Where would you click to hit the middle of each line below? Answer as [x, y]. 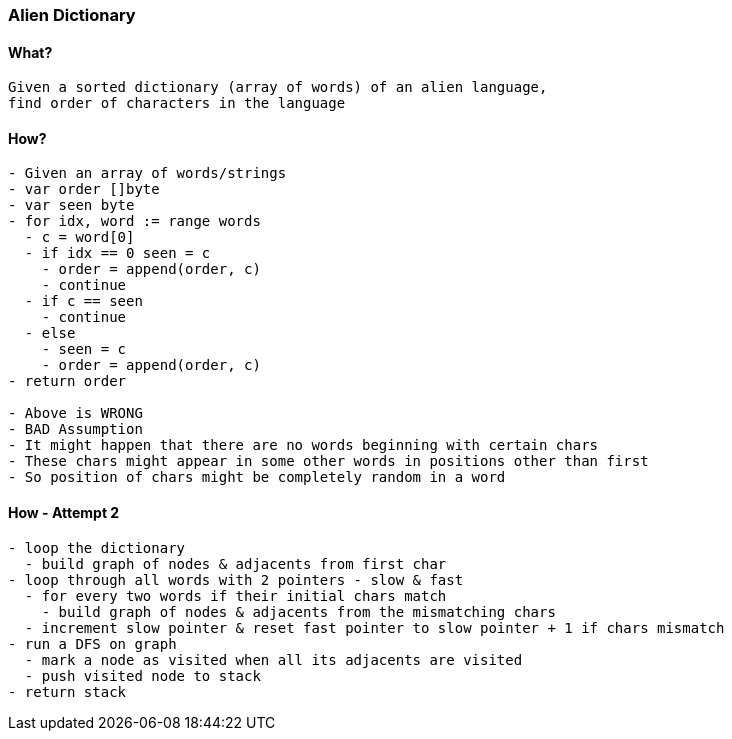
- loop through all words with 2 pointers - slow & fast [236, 579]
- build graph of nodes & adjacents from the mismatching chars [298, 611]
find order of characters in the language [177, 103]
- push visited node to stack [142, 675]
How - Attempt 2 [64, 513]
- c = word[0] [79, 237]
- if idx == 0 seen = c [117, 253]
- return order [67, 381]
